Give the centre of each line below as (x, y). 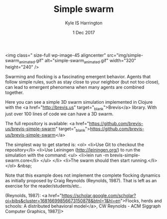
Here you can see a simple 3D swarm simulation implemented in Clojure (79, 102)
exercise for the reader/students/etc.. (44, 186)
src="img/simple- (125, 55)
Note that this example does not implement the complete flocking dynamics (83, 175)
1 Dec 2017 (84, 32)
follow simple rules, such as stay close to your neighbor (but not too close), (83, 82)
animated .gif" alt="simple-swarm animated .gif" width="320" (78, 61)
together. (14, 92)
